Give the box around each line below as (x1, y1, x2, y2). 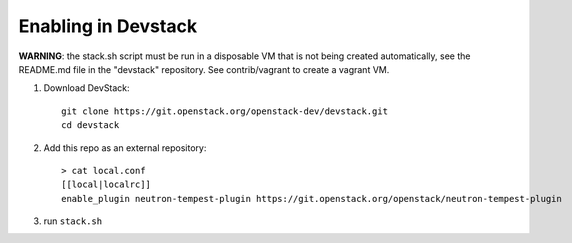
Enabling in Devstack (18, 15, 198, 37)
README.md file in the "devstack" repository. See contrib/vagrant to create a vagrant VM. (18, 63, 390, 75)
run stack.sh (43, 215, 103, 227)
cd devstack (61, 120, 120, 131)
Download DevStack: (43, 82, 130, 94)
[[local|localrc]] (61, 179, 152, 190)
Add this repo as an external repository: (43, 141, 207, 154)
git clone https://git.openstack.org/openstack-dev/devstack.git (61, 105, 389, 117)
